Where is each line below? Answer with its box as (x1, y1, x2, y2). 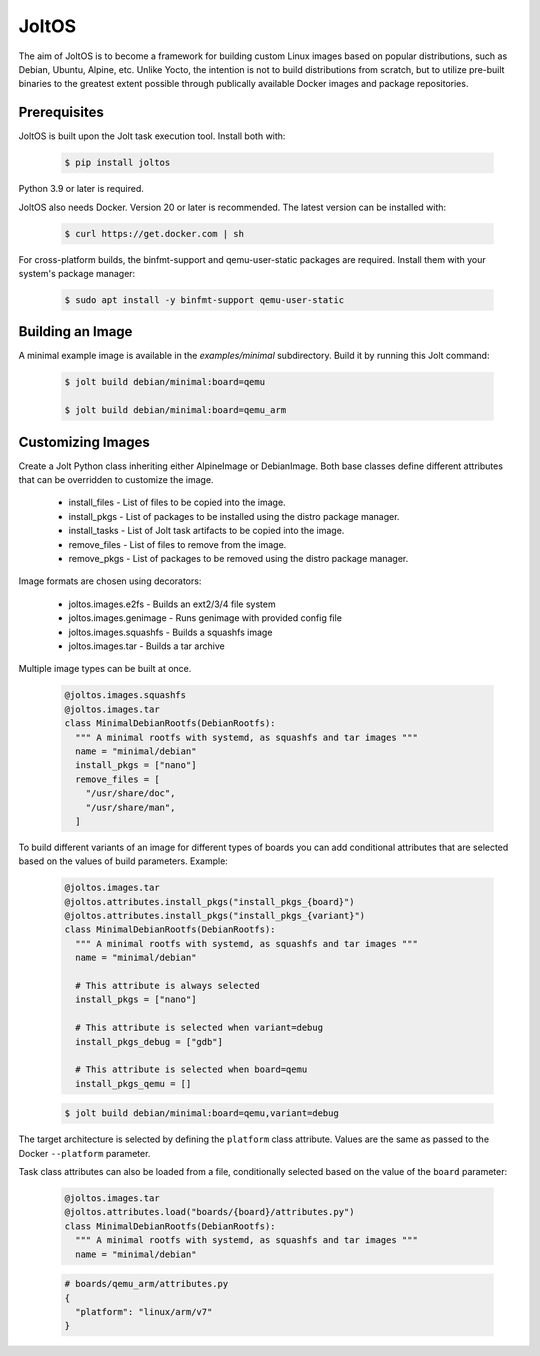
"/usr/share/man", (85, 801, 176, 813)
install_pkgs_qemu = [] (75, 1078, 192, 1089)
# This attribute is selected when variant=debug (75, 1022, 324, 1034)
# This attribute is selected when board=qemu (75, 1064, 308, 1075)
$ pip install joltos (64, 157, 171, 169)
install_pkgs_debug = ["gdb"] (75, 1036, 224, 1047)
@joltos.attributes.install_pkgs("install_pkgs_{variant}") (64, 910, 366, 922)
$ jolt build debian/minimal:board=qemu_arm (64, 405, 287, 416)
